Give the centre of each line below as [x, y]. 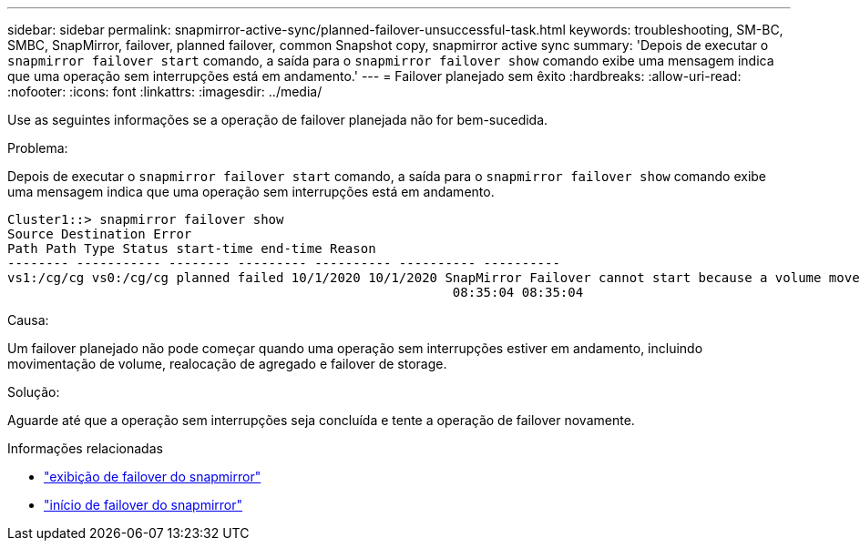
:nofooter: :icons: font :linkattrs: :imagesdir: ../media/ [165, 91]
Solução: [34, 392]
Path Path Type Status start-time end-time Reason [192, 249]
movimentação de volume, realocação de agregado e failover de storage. [227, 364]
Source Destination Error [100, 234]
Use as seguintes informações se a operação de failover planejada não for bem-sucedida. [278, 120]
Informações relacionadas [85, 448]
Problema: [38, 148]
